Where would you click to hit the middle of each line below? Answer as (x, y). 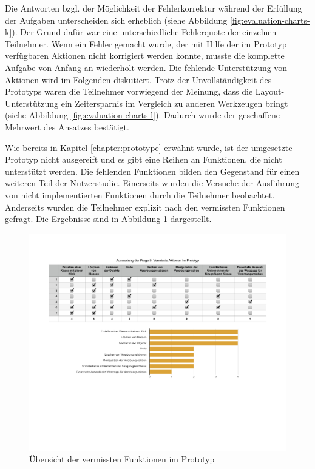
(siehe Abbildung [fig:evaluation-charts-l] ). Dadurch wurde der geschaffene (142, 115)
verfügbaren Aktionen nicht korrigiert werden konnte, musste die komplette (145, 56)
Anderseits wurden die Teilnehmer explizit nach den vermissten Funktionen (145, 207)
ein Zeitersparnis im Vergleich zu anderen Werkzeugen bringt (174, 103)
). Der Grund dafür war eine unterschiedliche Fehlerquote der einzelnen (144, 32)
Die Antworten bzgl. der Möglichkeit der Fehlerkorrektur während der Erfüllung (154, 8)
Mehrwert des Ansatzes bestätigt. (67, 127)
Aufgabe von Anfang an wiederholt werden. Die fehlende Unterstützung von (146, 67)
